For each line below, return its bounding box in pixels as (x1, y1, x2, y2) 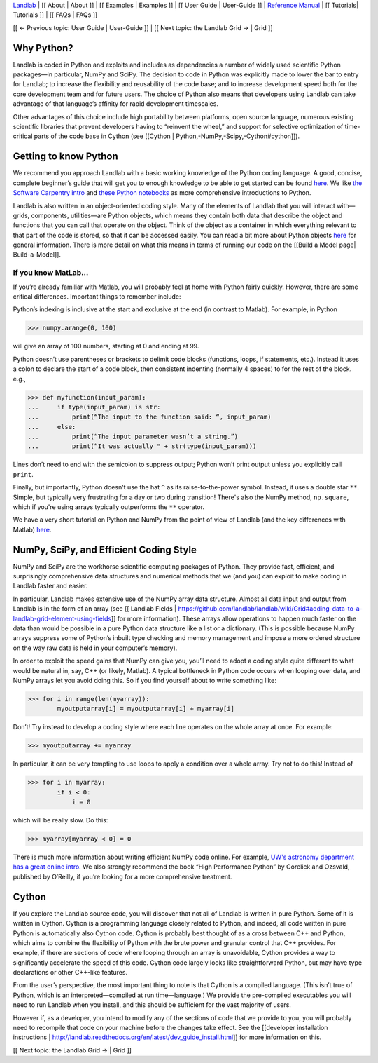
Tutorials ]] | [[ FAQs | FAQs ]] (13, 11, 98, 19)
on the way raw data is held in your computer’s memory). (13, 644, 178, 652)
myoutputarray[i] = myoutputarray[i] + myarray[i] (57, 705, 234, 713)
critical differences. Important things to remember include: (13, 292, 181, 301)
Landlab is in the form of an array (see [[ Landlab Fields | (13, 604, 177, 613)
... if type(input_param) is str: (27, 403, 161, 411)
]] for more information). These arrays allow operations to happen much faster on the (111, 614, 357, 623)
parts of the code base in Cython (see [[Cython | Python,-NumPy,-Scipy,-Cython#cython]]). (34, 132, 300, 140)
